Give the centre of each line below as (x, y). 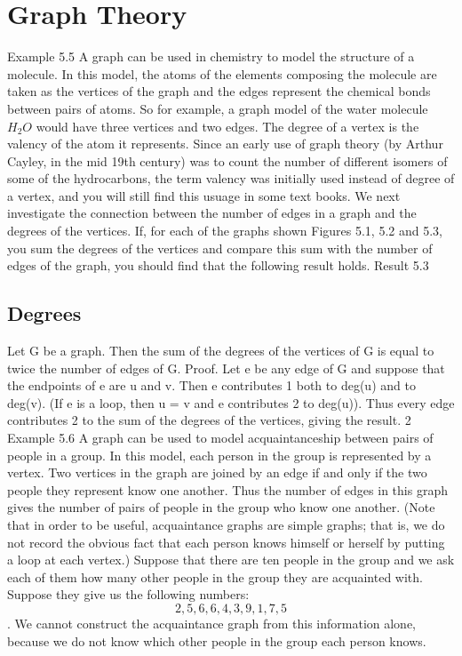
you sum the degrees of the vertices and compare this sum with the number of (220, 248)
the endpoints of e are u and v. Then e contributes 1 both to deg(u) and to (211, 385)
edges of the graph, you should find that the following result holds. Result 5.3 (218, 265)
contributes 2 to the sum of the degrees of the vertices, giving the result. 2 (209, 420)
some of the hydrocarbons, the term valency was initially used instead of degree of (231, 178)
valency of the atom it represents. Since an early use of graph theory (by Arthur (225, 144)
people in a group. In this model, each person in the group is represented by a (219, 455)
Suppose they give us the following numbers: (128, 594)
